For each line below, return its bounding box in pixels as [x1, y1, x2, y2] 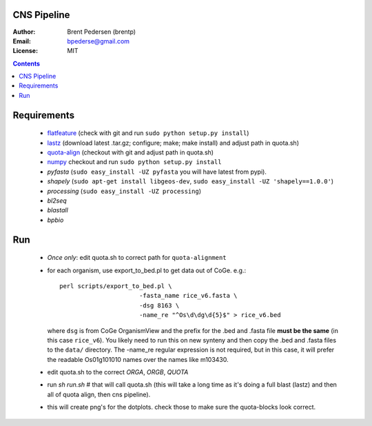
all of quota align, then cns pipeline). [47, 390, 151, 398]
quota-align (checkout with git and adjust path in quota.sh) [47, 148, 214, 156]
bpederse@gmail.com [67, 37, 130, 45]
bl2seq [47, 196, 67, 205]
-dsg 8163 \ [138, 301, 180, 310]
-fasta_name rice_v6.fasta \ [138, 292, 238, 300]
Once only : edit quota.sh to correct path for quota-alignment [47, 254, 227, 262]
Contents [12, 59, 41, 68]
